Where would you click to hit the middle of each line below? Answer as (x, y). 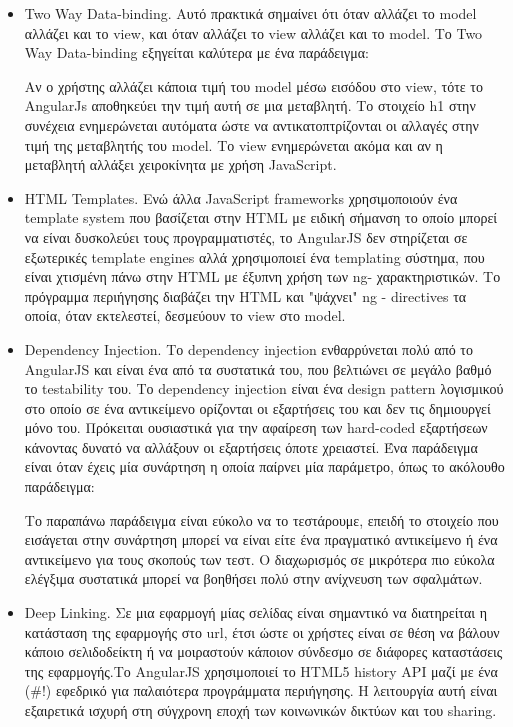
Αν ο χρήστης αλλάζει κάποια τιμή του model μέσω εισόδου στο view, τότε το (253, 85)
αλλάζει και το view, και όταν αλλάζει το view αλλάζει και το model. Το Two (253, 32)
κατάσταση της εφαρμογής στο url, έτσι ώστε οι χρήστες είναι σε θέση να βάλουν (262, 631)
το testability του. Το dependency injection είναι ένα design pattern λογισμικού (264, 388)
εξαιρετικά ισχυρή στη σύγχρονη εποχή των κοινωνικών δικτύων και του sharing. (260, 710)
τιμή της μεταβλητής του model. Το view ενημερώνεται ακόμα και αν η (233, 144)
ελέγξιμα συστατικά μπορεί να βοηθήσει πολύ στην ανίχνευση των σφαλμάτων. (253, 578)
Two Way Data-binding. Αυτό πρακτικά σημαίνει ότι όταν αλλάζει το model (250, 13)
